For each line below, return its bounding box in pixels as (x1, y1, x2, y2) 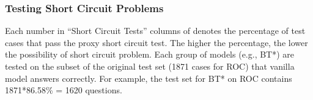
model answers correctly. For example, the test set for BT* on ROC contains (5, 72, 292, 84)
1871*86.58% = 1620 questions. (5, 84, 122, 96)
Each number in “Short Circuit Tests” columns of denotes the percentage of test (5, 24, 306, 37)
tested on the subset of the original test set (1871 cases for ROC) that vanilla (5, 60, 295, 72)
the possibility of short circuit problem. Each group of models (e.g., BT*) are (5, 48, 295, 61)
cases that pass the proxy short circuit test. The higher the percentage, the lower (5, 36, 308, 48)
